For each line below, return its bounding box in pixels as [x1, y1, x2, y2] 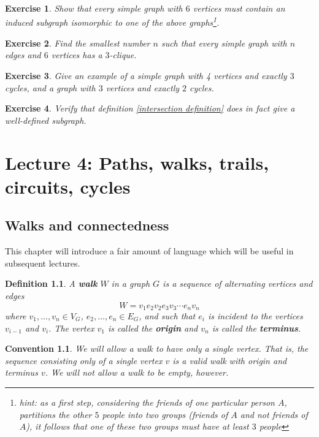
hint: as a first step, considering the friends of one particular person [19, 395, 275, 408]
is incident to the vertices [207, 310, 303, 322]
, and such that [139, 310, 196, 322]
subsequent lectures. [5, 256, 80, 269]
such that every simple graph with [161, 36, 287, 49]
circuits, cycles [5, 173, 131, 199]
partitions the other [19, 408, 92, 420]
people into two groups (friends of [102, 408, 228, 420]
